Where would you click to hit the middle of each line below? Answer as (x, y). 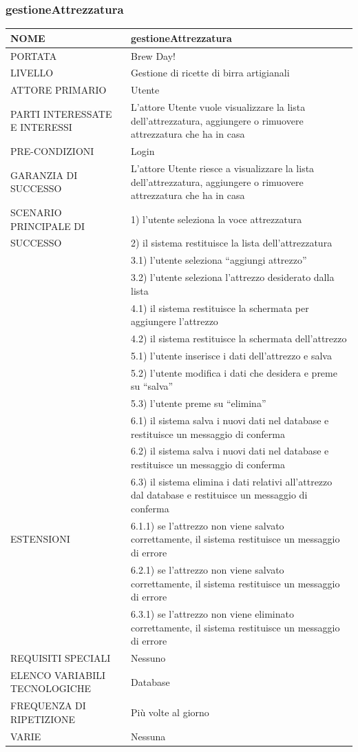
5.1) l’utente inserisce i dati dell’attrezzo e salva (231, 355)
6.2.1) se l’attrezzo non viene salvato (208, 569)
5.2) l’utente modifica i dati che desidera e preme (234, 372)
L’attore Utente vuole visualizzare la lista (218, 107)
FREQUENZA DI (48, 706)
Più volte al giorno (170, 712)
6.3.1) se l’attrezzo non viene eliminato (212, 613)
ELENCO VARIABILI (58, 675)
